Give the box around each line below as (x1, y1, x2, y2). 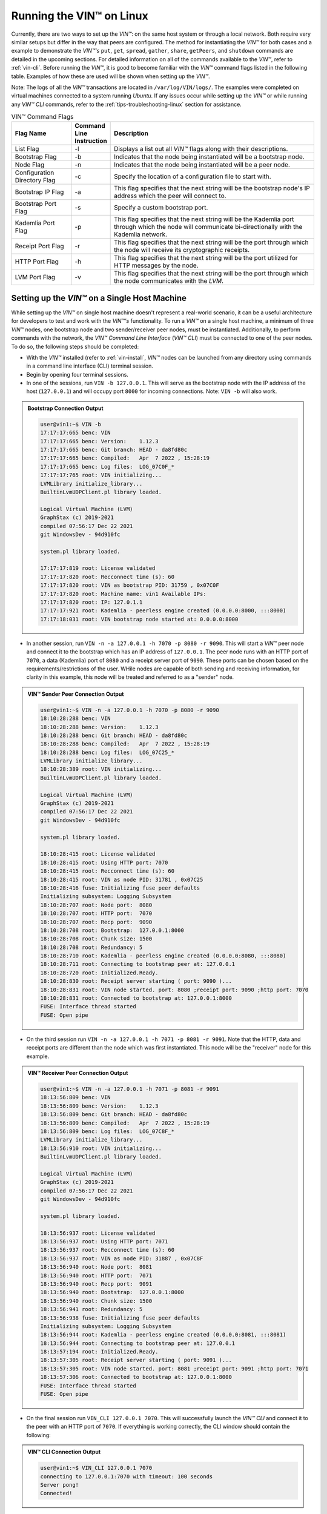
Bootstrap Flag (15, 153, 57, 161)
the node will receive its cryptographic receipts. (114, 246, 250, 254)
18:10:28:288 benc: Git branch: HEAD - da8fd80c (40, 732, 188, 739)
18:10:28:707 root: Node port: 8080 (40, 901, 153, 908)
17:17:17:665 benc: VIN (40, 429, 111, 436)
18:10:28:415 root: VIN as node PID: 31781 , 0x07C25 (40, 876, 203, 883)
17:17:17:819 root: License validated (40, 565, 156, 572)
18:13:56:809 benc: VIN (40, 1094, 111, 1101)
